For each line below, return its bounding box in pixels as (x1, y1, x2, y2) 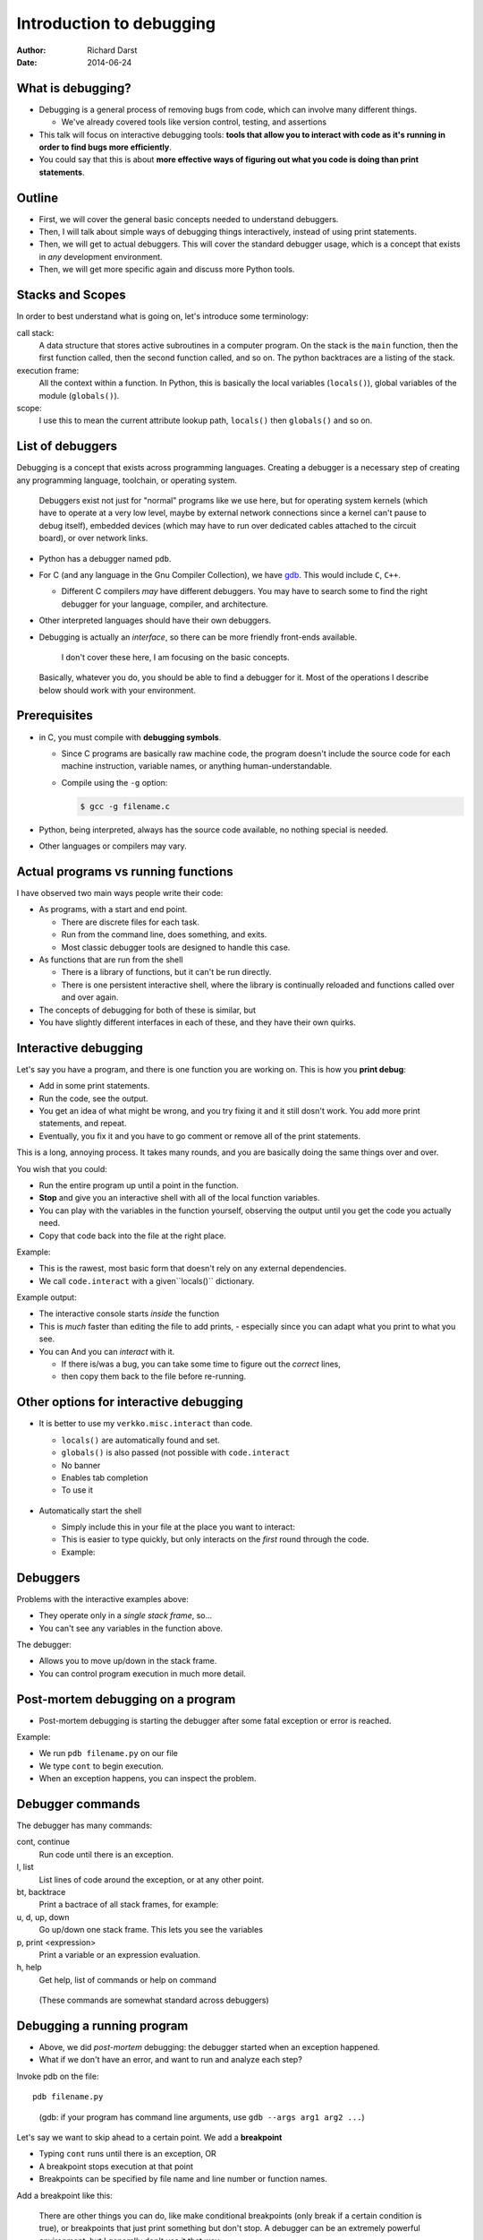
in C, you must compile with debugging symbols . (38, 731, 222, 743)
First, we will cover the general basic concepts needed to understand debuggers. (38, 213, 339, 224)
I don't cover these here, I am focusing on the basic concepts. (61, 651, 290, 662)
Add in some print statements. (38, 1081, 150, 1091)
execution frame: (16, 365, 80, 375)
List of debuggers (16, 439, 118, 454)
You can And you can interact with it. (38, 1346, 175, 1357)
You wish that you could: (16, 1163, 107, 1174)
